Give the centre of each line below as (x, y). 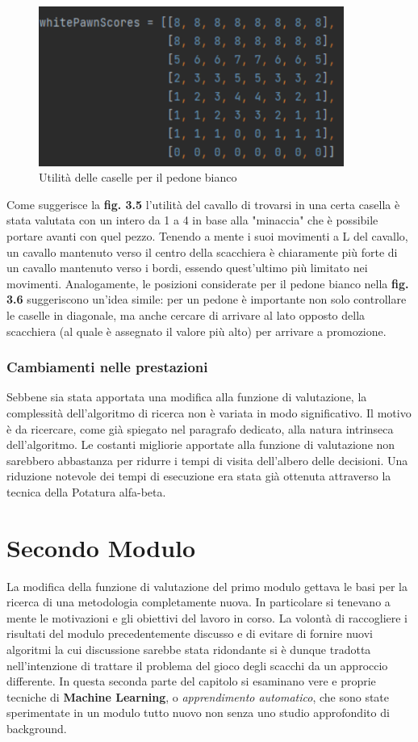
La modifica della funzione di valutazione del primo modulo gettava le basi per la (207, 586)
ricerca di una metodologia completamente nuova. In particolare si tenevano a (199, 602)
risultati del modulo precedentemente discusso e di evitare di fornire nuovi (190, 633)
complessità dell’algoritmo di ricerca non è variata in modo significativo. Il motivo (209, 412)
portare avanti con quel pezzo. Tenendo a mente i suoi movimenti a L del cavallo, (207, 235)
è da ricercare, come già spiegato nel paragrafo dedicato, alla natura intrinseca (200, 428)
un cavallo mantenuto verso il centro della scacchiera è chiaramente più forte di (202, 252)
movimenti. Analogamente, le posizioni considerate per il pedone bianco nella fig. (208, 283)
